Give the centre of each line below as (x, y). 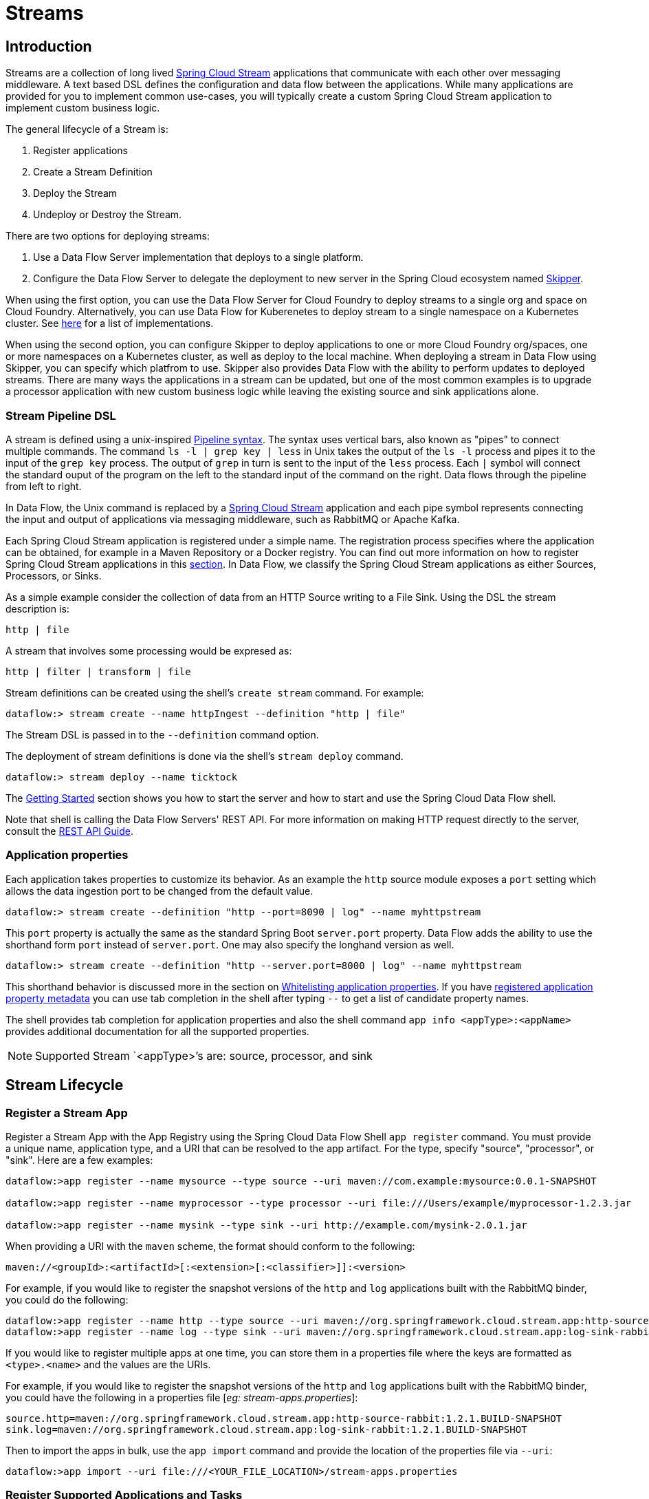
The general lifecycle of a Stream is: (87, 129)
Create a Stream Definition (93, 172)
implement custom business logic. (83, 108)
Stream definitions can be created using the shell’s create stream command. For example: (215, 692)
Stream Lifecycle (65, 1085)
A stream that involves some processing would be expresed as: (149, 650)
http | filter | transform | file (98, 671)
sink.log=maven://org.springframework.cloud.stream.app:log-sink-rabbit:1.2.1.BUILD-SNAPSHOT (266, 1429)
